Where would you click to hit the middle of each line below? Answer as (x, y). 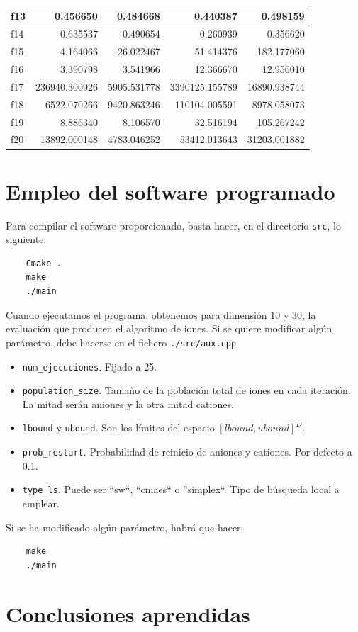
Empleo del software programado (170, 191)
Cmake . (44, 263)
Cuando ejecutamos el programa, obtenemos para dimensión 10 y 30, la (161, 314)
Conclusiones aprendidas (128, 613)
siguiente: (26, 239)
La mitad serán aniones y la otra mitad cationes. (128, 404)
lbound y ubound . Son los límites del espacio (118, 428)
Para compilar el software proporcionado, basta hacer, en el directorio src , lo (173, 225)
